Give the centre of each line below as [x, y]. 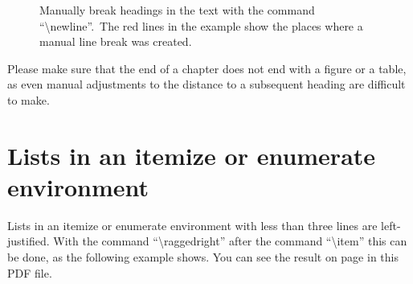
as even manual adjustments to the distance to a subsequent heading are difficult [206, 84]
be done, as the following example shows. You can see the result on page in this [203, 257]
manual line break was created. [116, 41]
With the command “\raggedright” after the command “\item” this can [230, 241]
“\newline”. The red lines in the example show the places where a [201, 25]
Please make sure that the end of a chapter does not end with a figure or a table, [207, 68]
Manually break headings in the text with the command [177, 10]
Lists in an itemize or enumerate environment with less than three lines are [192, 225]
